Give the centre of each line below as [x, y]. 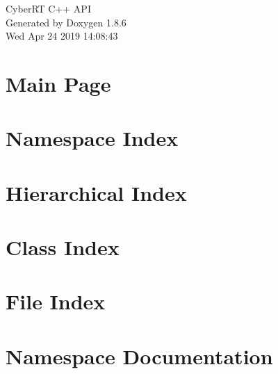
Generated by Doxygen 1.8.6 [66, 22]
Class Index [63, 247]
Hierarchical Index [96, 192]
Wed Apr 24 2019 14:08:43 [62, 36]
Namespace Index [92, 138]
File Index [56, 301]
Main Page [58, 83]
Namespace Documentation [139, 356]
